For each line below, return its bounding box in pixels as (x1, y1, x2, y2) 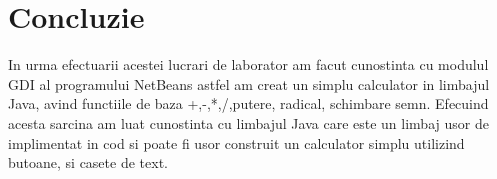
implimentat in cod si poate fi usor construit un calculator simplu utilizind (8, 132, 465, 153)
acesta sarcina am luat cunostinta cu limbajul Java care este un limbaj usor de (8, 112, 489, 133)
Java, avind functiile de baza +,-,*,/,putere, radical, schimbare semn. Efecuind (8, 93, 489, 114)
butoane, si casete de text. (8, 152, 168, 173)
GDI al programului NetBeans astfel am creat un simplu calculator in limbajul (8, 73, 490, 94)
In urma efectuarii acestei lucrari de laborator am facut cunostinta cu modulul (8, 54, 489, 75)
